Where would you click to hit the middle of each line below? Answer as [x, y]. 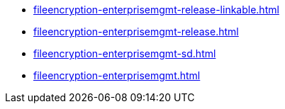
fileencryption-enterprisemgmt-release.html [136, 31]
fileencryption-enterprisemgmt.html [117, 75]
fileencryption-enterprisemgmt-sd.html [125, 53]
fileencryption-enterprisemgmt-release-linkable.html [156, 10]
